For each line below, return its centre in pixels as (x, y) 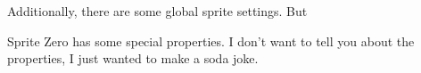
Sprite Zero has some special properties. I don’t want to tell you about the (211, 41)
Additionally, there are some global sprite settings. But (157, 11)
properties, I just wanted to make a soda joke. (133, 58)
